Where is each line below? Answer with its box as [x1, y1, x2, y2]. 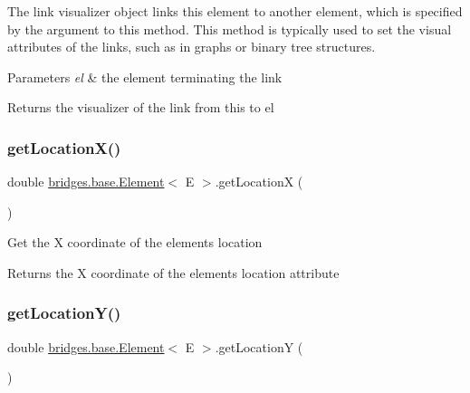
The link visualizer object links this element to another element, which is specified [7, 2, 463, 20]
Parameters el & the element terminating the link [7, 67, 283, 86]
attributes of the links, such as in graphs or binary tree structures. [7, 37, 376, 56]
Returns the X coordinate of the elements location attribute [7, 263, 340, 282]
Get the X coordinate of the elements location [7, 233, 263, 252]
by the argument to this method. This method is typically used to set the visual [7, 19, 452, 38]
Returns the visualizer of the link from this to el [7, 98, 274, 117]
